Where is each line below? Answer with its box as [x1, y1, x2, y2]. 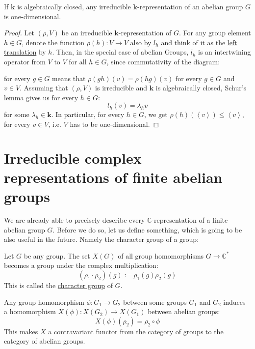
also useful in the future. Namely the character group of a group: [4, 234, 199, 244]
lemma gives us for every [4, 92, 78, 102]
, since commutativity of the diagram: [106, 56, 220, 66]
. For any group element [178, 28, 251, 38]
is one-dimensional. [4, 11, 61, 21]
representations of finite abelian [4, 167, 223, 187]
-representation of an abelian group [137, 1, 243, 11]
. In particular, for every [51, 109, 125, 119]
